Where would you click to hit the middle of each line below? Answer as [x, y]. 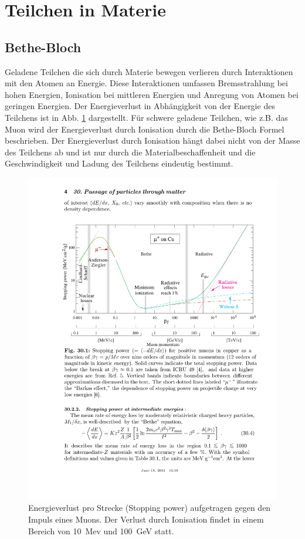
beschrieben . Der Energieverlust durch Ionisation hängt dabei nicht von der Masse [152, 140]
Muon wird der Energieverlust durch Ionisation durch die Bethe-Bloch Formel [145, 129]
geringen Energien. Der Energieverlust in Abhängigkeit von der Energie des [140, 106]
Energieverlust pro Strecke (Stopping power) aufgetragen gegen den [150, 508]
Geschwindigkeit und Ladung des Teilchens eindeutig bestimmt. [119, 163]
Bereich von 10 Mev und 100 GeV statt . [101, 530]
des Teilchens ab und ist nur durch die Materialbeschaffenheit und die [130, 152]
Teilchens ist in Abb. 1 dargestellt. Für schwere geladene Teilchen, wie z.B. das [146, 117]
